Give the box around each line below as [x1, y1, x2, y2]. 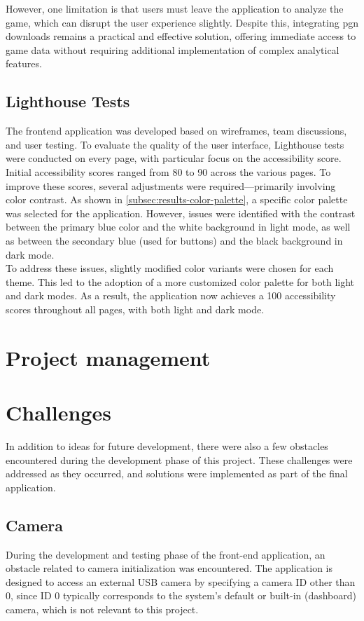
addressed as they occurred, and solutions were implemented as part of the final [6, 466, 348, 481]
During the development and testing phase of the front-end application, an [6, 547, 325, 561]
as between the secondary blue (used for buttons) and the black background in [6, 233, 343, 247]
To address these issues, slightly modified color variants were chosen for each [6, 261, 334, 275]
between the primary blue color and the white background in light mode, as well [6, 219, 351, 234]
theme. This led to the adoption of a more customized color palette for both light [6, 274, 355, 289]
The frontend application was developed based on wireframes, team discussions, [6, 123, 347, 138]
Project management [6, 343, 211, 371]
